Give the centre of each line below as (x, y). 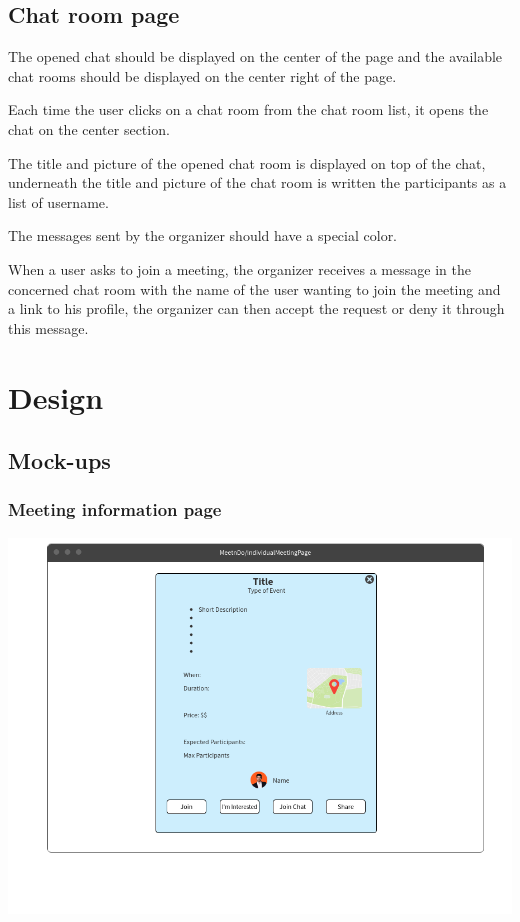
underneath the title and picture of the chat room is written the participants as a (257, 182)
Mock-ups (59, 460)
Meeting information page (115, 509)
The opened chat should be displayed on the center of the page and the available (255, 56)
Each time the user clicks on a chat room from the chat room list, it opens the (248, 109)
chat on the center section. (89, 128)
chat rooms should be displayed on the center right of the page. (202, 75)
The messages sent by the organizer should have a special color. (203, 235)
